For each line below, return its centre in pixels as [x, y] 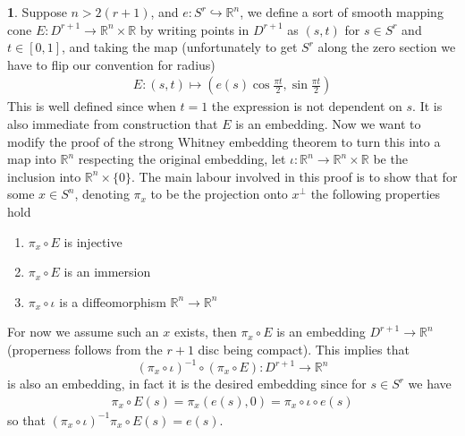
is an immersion [107, 272]
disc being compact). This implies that [304, 349]
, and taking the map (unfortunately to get [180, 47]
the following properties [376, 194]
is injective [93, 241]
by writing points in [194, 29]
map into [32, 159]
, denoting [102, 194]
